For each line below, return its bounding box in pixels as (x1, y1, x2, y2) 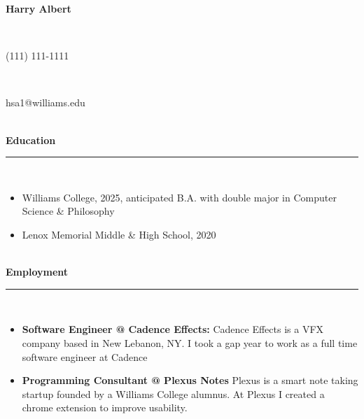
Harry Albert (6, 1, 71, 15)
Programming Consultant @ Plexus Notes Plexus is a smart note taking (22, 373, 358, 388)
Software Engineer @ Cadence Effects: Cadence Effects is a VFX (22, 322, 324, 336)
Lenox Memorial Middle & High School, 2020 (22, 227, 216, 241)
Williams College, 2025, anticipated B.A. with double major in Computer (22, 190, 337, 204)
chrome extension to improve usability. (22, 400, 188, 415)
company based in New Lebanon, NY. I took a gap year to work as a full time (22, 335, 358, 350)
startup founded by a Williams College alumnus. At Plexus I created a (22, 386, 325, 401)
